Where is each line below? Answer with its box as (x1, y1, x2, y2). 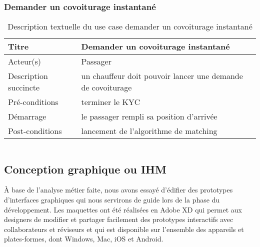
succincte (8, 81, 40, 93)
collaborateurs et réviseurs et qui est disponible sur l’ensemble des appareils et (4, 223, 244, 234)
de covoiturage (81, 81, 132, 93)
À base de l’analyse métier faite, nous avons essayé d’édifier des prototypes (4, 184, 233, 195)
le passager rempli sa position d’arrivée (81, 110, 217, 122)
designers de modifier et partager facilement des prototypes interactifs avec (4, 214, 233, 224)
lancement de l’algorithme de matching (81, 125, 217, 137)
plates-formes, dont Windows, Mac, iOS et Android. (4, 233, 163, 244)
